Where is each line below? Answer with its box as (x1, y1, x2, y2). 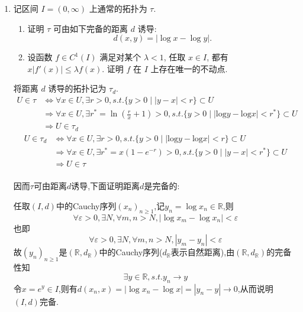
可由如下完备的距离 (53, 22, 128, 34)
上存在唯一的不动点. (150, 62, 228, 74)
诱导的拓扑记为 (48, 82, 107, 95)
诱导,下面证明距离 (71, 180, 140, 192)
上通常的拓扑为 (89, 2, 147, 14)
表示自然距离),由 (170, 246, 235, 258)
